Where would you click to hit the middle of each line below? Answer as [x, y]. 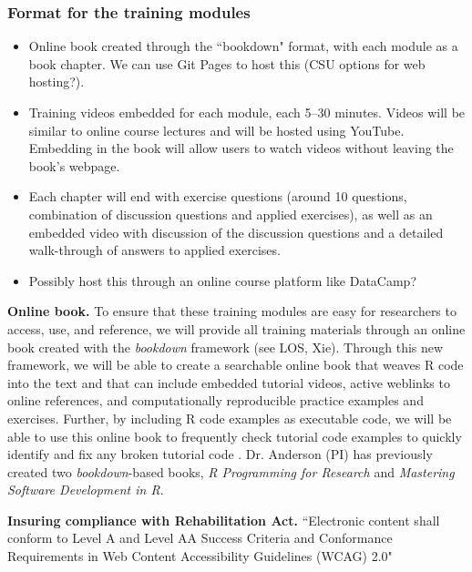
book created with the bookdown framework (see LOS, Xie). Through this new [226, 347]
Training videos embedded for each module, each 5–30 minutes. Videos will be [247, 112]
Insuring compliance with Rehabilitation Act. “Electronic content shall [224, 520]
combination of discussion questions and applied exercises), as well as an [231, 214]
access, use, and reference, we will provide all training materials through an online [236, 328]
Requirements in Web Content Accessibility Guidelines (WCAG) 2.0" [200, 556]
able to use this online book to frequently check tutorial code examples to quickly [235, 436]
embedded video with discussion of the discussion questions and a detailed [236, 232]
